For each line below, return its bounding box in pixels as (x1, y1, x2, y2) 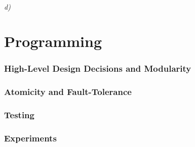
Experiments (4, 132, 57, 144)
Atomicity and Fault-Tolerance (4, 85, 132, 98)
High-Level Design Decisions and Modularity (4, 62, 191, 75)
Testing (4, 109, 34, 121)
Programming (4, 31, 102, 52)
